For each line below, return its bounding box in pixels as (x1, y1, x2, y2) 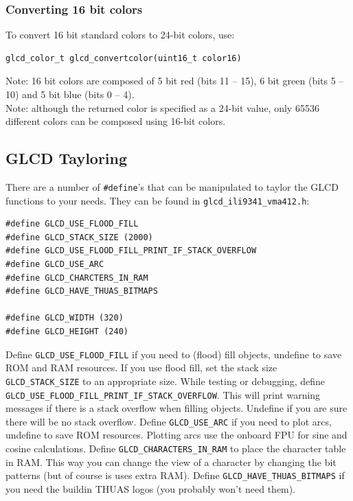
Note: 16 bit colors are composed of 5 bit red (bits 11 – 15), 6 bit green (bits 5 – (5, 73, 344, 88)
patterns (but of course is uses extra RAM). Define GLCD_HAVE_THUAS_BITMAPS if (5, 468, 345, 482)
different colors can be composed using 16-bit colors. (5, 114, 226, 128)
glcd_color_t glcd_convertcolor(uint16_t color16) (5, 53, 242, 63)
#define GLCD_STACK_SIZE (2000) (5, 232, 153, 242)
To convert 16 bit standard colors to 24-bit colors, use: (5, 27, 235, 42)
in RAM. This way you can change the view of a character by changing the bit (5, 454, 337, 469)
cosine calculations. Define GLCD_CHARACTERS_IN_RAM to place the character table (5, 441, 346, 456)
